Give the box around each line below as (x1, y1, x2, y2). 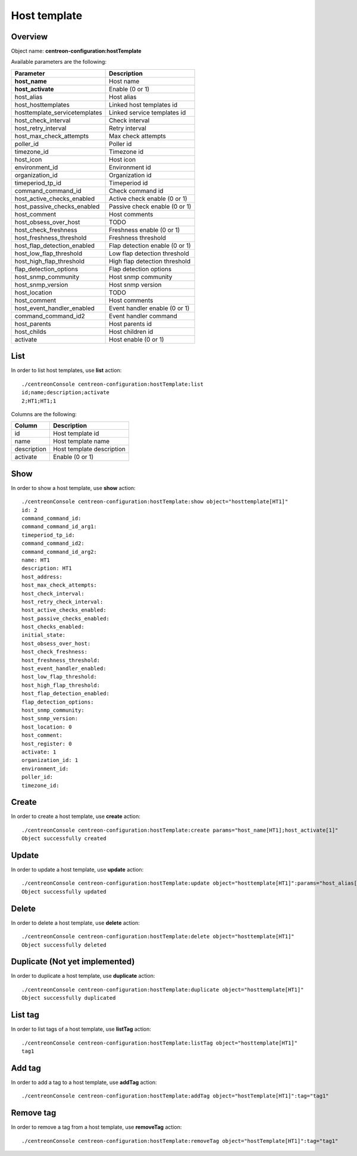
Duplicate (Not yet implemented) (11, 957, 135, 967)
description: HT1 (21, 565, 72, 572)
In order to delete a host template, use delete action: (11, 919, 140, 926)
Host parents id (109, 320, 152, 328)
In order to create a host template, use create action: (11, 813, 141, 820)
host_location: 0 (21, 723, 72, 730)
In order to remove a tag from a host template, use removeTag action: (11, 1124, 182, 1131)
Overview (11, 32, 48, 42)
